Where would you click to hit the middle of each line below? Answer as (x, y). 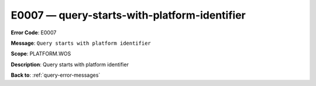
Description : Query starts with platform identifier (70, 64)
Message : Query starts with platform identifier (81, 43)
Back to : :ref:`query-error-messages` (56, 75)
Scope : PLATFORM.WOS (41, 54)
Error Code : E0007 (34, 33)
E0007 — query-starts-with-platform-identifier (128, 15)
